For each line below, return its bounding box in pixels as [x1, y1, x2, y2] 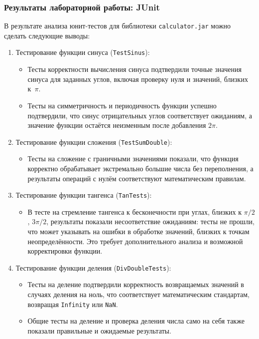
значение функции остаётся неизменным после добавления [27, 120, 206, 130]
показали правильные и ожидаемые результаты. [27, 325, 171, 336]
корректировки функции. [27, 246, 103, 256]
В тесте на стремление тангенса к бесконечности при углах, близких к [27, 206, 242, 217]
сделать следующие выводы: [4, 30, 90, 40]
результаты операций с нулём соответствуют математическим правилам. [27, 173, 246, 183]
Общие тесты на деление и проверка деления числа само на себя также [27, 316, 245, 326]
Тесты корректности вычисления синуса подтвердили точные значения [27, 64, 242, 74]
